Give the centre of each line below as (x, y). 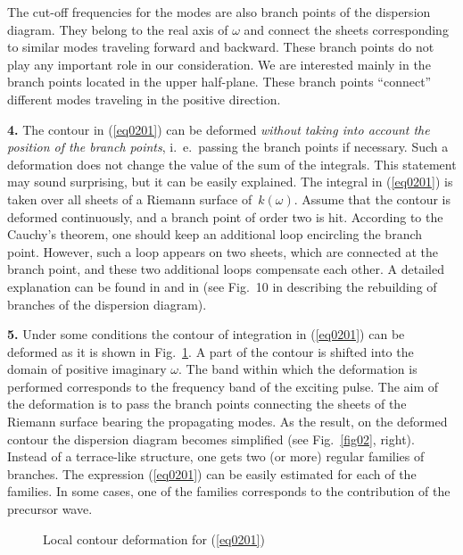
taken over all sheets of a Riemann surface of (130, 199)
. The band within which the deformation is (298, 369)
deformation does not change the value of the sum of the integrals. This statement (232, 164)
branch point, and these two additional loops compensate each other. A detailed (226, 269)
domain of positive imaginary (87, 369)
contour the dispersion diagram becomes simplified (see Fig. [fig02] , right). (211, 439)
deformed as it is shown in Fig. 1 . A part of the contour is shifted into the (211, 351)
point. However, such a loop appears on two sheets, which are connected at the (223, 251)
